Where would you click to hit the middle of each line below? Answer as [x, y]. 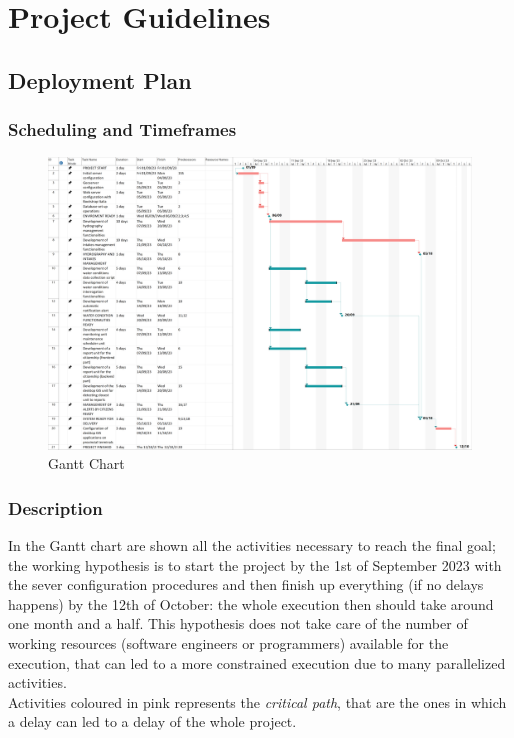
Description [55, 507]
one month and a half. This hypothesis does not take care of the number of [238, 623]
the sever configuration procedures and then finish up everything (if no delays [246, 584]
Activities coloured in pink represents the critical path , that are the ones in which [257, 701]
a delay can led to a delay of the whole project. [152, 721]
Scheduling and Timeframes [122, 129]
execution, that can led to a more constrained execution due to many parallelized [257, 662]
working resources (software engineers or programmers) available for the [228, 643]
